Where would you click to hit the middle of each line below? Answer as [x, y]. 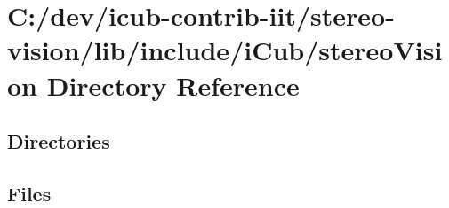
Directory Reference [173, 85]
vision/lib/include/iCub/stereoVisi [225, 50]
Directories [59, 141]
